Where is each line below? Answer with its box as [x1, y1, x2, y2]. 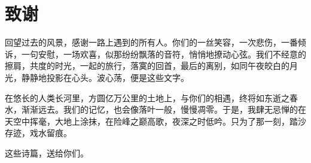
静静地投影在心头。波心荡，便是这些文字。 [21, 71, 189, 83]
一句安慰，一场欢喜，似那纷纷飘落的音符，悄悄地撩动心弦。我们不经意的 [21, 47, 306, 60]
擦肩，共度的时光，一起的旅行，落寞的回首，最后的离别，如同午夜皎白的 [5, 59, 289, 72]
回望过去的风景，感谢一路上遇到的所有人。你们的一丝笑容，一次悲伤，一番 [5, 36, 298, 49]
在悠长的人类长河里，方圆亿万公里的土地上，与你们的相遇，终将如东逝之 [5, 91, 289, 104]
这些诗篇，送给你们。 [5, 146, 89, 159]
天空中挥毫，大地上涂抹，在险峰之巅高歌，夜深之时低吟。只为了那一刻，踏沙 [5, 114, 306, 127]
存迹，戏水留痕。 [5, 126, 72, 139]
